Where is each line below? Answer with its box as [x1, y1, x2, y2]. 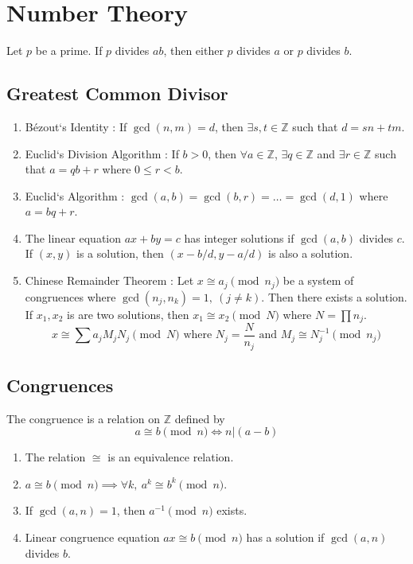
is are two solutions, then [67, 305, 189, 322]
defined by [174, 410, 225, 426]
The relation [25, 449, 86, 465]
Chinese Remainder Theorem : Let [25, 272, 194, 289]
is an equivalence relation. [107, 449, 234, 465]
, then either [163, 42, 224, 59]
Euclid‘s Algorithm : [25, 187, 125, 204]
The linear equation [25, 229, 122, 246]
